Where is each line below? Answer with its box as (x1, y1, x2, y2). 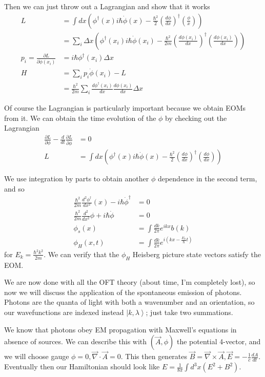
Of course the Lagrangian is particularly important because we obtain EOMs (4, 102, 246, 113)
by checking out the (165, 112, 227, 123)
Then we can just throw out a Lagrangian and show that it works (4, 1, 210, 11)
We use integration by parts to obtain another (4, 173, 149, 184)
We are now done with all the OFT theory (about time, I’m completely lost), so (4, 277, 255, 287)
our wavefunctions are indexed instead (4, 307, 124, 317)
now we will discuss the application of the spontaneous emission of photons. (4, 286, 242, 297)
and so (4, 183, 25, 194)
